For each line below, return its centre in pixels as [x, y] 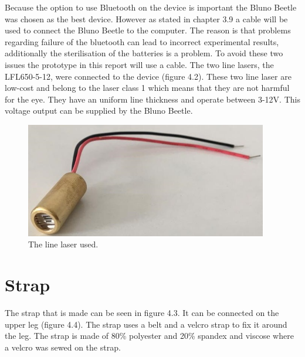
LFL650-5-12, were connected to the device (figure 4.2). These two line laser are [148, 76]
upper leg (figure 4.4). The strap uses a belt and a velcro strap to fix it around [146, 324]
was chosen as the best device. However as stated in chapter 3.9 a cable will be [146, 18]
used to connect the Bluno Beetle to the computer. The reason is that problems [148, 30]
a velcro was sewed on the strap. [63, 347]
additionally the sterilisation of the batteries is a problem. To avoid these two [144, 53]
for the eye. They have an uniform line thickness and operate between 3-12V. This [152, 99]
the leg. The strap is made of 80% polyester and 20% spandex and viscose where [149, 336]
